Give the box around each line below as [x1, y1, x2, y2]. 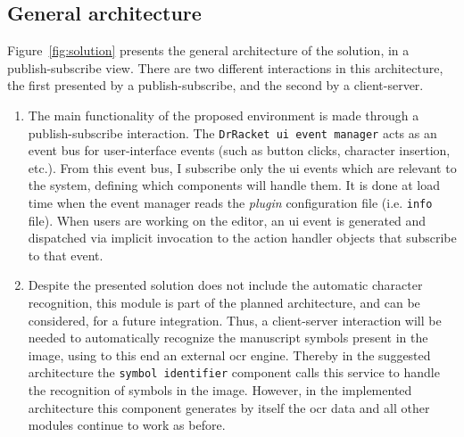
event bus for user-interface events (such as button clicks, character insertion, [28, 141, 451, 160]
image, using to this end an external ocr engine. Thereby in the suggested [28, 345, 431, 364]
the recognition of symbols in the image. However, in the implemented [28, 381, 412, 400]
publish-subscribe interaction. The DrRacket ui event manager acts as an [28, 123, 437, 142]
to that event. [28, 245, 104, 264]
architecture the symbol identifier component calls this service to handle [28, 363, 440, 382]
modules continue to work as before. [28, 416, 226, 434]
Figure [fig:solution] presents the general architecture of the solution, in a [7, 41, 410, 60]
